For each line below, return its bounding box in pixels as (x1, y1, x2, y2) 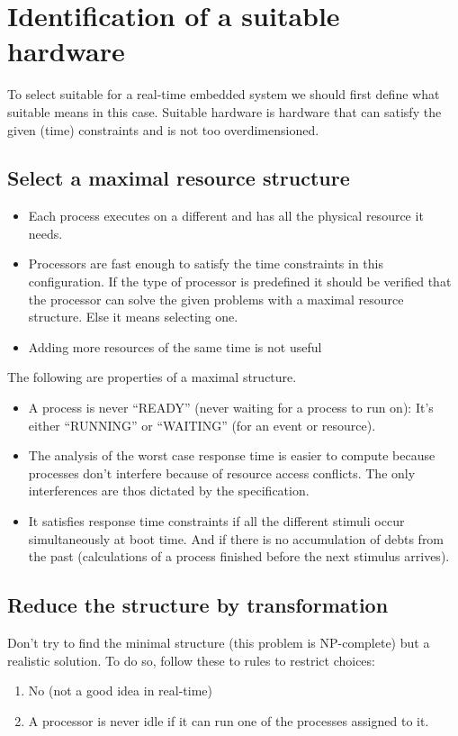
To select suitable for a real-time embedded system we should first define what (7, 85, 440, 104)
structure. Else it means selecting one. (28, 307, 238, 326)
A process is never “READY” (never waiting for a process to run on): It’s (28, 398, 434, 417)
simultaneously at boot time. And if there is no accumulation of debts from (28, 529, 445, 548)
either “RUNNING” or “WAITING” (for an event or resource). (28, 415, 376, 434)
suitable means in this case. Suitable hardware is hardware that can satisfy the (7, 102, 442, 121)
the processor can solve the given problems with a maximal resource (28, 289, 404, 308)
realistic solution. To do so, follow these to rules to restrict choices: (7, 650, 375, 669)
